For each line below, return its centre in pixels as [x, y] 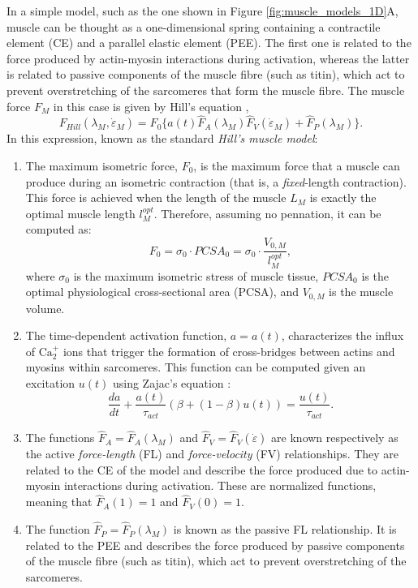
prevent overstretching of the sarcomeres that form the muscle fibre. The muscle [206, 90]
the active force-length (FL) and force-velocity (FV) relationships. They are [212, 454]
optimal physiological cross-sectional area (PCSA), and [162, 292]
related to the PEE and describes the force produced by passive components [215, 545]
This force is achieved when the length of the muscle [156, 197]
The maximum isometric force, [101, 165]
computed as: [58, 229]
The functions [60, 438]
